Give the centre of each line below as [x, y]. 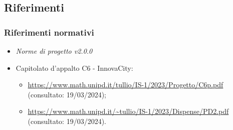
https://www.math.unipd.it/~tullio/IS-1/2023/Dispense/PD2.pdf [128, 111]
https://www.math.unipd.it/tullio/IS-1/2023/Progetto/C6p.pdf [126, 85]
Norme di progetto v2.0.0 [54, 51]
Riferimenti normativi [49, 32]
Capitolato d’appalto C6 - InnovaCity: [74, 68]
